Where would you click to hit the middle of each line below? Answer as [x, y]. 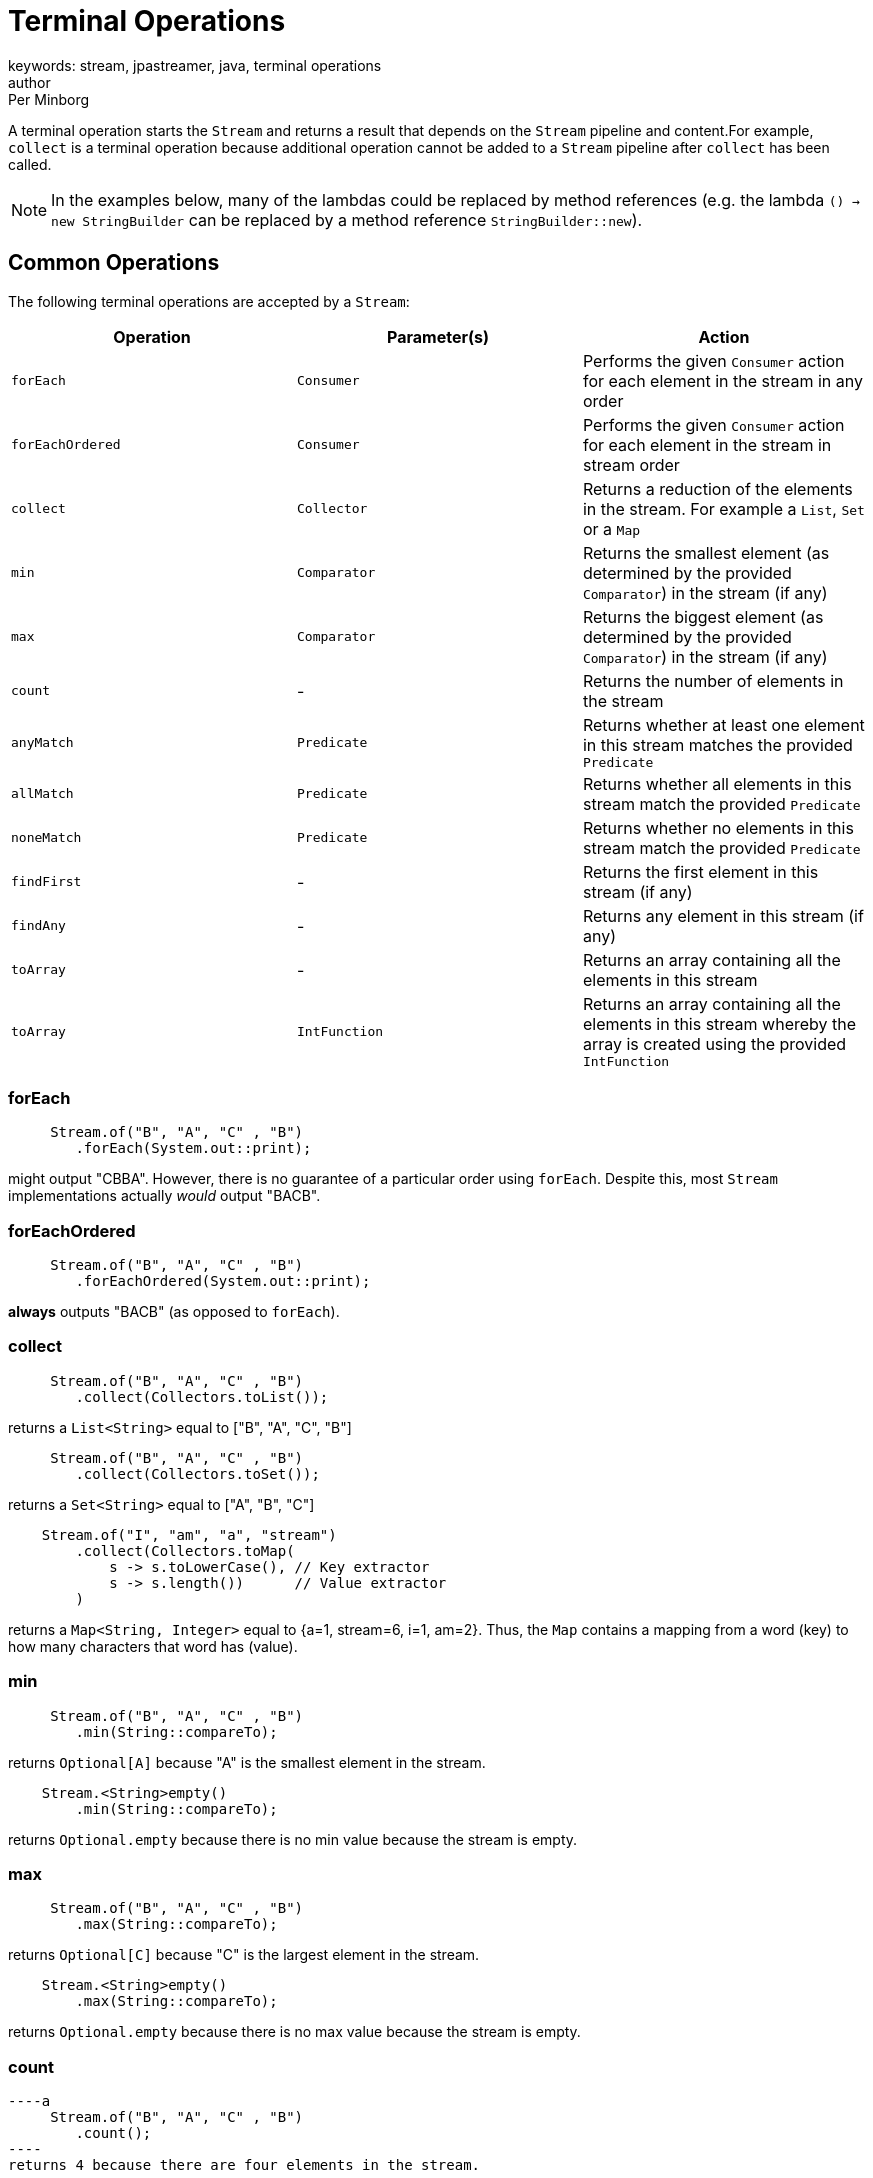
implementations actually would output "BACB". [164, 1196]
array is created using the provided [714, 1043]
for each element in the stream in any [722, 380]
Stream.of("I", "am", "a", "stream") [189, 1534]
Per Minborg [49, 99]
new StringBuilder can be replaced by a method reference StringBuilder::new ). [347, 219]
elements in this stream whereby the [719, 1023]
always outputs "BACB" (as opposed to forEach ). [174, 1312]
